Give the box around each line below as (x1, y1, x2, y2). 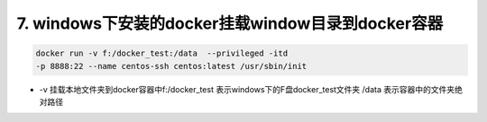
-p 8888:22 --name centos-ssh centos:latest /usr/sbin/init (35, 61, 308, 71)
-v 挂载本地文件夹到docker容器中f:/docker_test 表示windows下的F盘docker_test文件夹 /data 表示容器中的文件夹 (39, 83, 455, 94)
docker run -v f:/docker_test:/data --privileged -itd (35, 48, 289, 58)
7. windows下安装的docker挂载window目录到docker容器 (16, 13, 444, 33)
